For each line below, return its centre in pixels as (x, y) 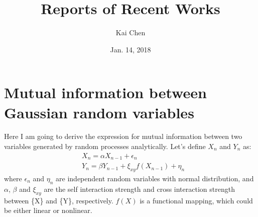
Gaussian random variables (99, 112)
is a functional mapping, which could (196, 200)
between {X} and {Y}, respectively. (59, 200)
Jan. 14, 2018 (131, 49)
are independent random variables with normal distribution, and (155, 178)
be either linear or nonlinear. (48, 210)
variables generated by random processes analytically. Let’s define (105, 146)
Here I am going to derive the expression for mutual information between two (123, 136)
